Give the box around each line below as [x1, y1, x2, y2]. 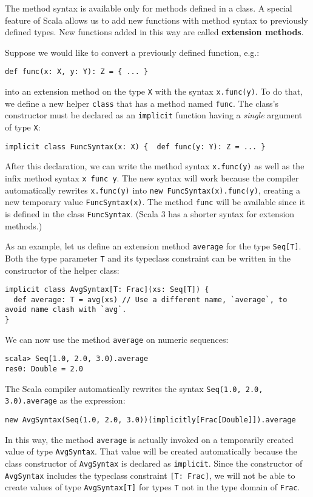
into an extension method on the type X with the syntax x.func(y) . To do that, [5, 85, 303, 98]
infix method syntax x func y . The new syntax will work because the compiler [5, 171, 299, 184]
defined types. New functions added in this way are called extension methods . [5, 25, 304, 38]
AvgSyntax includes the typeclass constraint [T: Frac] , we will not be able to [5, 468, 295, 481]
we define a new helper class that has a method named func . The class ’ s [5, 96, 278, 109]
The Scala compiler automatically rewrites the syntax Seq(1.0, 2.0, [5, 382, 263, 394]
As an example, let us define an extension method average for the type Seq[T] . [5, 240, 301, 252]
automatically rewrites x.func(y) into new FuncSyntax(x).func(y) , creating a [5, 183, 301, 196]
